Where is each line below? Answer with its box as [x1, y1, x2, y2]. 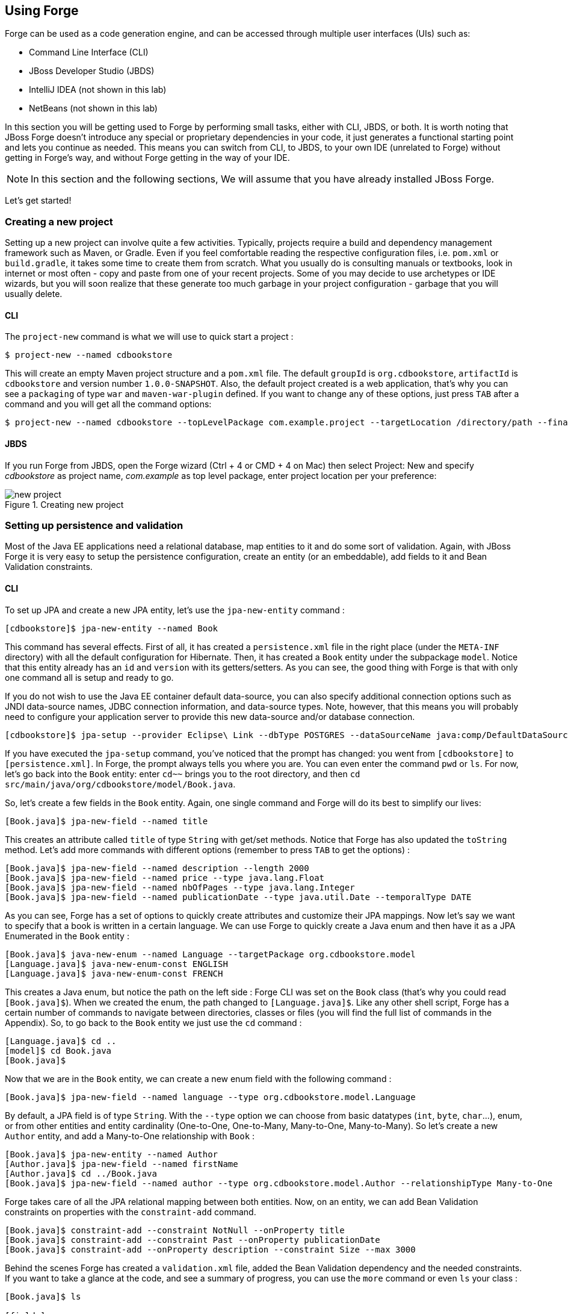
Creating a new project [5, 215, 113, 228]
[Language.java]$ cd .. [5, 1036, 117, 1046]
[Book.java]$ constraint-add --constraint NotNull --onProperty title [5, 1225, 345, 1235]
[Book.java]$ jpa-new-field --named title [5, 816, 208, 826]
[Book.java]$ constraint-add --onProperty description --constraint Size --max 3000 [5, 1244, 416, 1254]
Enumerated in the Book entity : [5, 930, 129, 941]
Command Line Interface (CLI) [29, 47, 149, 58]
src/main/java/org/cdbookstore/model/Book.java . [5, 778, 236, 789]
